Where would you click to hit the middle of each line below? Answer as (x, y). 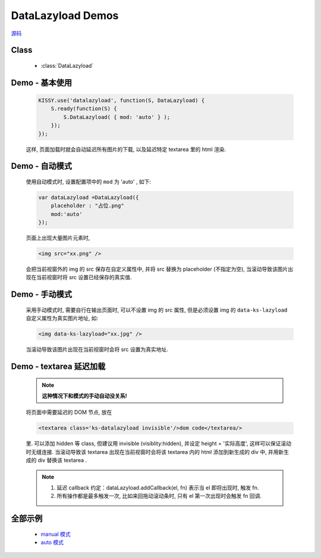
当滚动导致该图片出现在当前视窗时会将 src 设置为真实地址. (97, 349)
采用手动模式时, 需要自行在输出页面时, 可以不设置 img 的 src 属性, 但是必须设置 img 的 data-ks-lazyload (157, 310)
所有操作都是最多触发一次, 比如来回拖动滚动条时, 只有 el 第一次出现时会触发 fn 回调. (159, 496)
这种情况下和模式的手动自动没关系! (84, 396)
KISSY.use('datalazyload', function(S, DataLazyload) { (122, 100)
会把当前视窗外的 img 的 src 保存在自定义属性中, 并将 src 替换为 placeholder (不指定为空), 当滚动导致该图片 (157, 269)
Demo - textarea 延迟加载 (58, 366)
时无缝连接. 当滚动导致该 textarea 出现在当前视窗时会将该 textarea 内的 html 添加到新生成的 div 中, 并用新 (155, 452)
